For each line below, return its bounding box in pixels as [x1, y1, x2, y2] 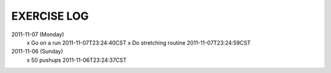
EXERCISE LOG [11, 9, 89, 23]
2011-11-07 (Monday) [11, 31, 64, 38]
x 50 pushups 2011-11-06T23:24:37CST [26, 56, 127, 64]
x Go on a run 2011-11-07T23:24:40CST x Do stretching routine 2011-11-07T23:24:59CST [26, 39, 251, 46]
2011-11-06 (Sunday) [11, 48, 64, 55]
